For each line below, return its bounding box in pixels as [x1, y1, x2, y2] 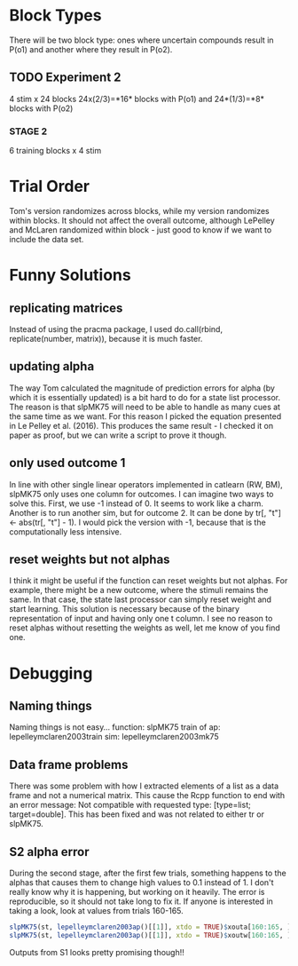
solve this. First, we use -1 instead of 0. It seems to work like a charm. [9, 498, 263, 509]
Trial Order [9, 177, 90, 196]
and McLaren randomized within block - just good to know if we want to [9, 224, 272, 235]
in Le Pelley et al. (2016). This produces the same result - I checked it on [9, 420, 274, 431]
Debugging [9, 663, 93, 684]
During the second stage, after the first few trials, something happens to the [9, 867, 286, 879]
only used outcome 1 [9, 455, 126, 471]
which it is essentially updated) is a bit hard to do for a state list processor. [9, 392, 281, 402]
